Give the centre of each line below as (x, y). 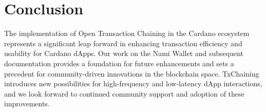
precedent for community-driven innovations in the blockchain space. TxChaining (132, 73)
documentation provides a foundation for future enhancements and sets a (119, 63)
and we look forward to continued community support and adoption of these (124, 93)
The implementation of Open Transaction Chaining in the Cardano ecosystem (127, 33)
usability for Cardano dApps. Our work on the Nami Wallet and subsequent (124, 53)
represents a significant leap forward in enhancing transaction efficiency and (123, 43)
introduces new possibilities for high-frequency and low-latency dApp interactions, (133, 83)
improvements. (27, 104)
